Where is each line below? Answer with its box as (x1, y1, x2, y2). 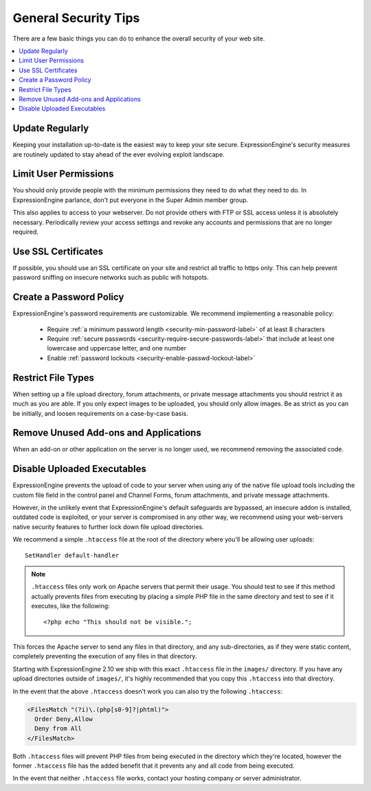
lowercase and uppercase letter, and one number (47, 344, 187, 353)
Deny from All (34, 725, 82, 733)
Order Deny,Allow (34, 715, 93, 723)
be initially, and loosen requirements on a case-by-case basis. (12, 409, 189, 417)
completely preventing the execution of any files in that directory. (12, 652, 197, 660)
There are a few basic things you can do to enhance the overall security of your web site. (12, 34, 265, 43)
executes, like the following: (31, 602, 110, 610)
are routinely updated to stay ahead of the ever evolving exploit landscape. (12, 150, 225, 158)
